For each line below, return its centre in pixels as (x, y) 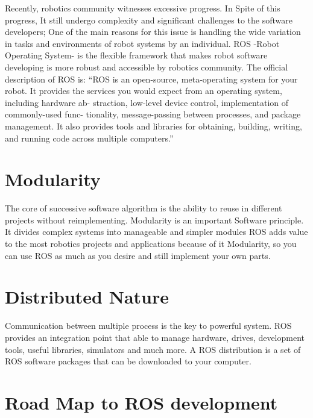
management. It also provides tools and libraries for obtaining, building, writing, (153, 126)
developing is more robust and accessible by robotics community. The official (147, 67)
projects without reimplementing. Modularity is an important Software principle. (154, 220)
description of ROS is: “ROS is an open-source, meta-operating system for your (151, 79)
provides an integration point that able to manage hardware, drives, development (155, 337)
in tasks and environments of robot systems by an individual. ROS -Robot (142, 43)
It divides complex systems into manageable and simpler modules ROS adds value (156, 232)
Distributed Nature (87, 297)
